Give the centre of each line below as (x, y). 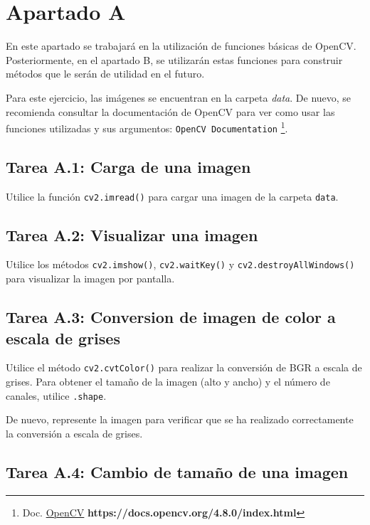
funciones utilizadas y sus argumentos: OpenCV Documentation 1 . (147, 127)
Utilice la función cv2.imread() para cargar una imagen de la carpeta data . (172, 196)
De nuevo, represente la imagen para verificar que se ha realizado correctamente (180, 419)
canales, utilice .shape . (56, 395)
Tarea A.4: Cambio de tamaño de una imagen (177, 471)
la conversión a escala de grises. (74, 433)
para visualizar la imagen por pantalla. (90, 279)
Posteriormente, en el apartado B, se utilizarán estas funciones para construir (174, 59)
